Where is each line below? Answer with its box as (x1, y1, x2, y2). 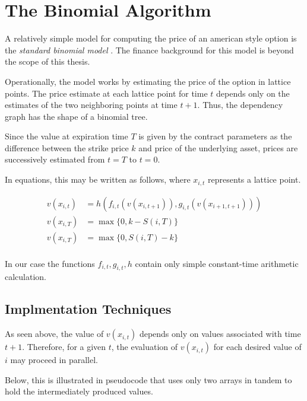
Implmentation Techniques (5, 300, 172, 318)
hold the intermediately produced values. (5, 385, 153, 397)
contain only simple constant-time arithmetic (135, 257, 299, 269)
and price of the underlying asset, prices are (138, 141, 298, 154)
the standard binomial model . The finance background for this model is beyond (5, 43, 294, 56)
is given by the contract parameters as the (138, 130, 292, 142)
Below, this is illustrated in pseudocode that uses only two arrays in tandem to (5, 373, 292, 386)
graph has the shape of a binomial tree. (5, 110, 148, 122)
